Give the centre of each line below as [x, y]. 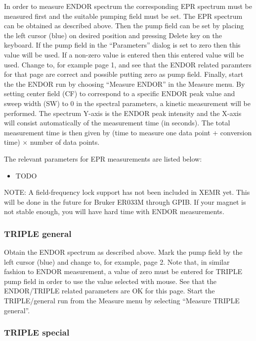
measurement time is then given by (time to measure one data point [107, 132]
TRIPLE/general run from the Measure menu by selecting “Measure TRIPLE [122, 301]
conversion [236, 132]
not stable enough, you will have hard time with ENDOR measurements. [114, 211]
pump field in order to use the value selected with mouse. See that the [110, 281]
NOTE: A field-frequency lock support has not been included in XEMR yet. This [127, 192]
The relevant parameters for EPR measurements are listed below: [103, 158]
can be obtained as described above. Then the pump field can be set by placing [124, 26]
